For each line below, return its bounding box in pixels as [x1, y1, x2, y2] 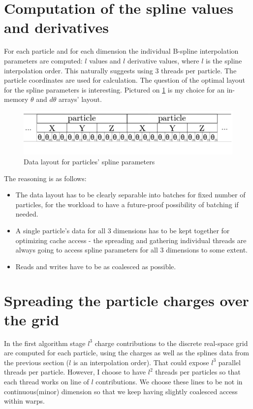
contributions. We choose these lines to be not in [95, 377, 243, 387]
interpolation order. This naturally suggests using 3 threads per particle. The [4, 65, 237, 75]
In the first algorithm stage [4, 338, 86, 348]
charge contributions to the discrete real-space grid [95, 338, 248, 348]
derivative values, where [127, 55, 199, 65]
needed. [15, 209, 38, 219]
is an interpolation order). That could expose [73, 357, 209, 367]
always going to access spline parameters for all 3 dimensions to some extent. [15, 245, 248, 255]
